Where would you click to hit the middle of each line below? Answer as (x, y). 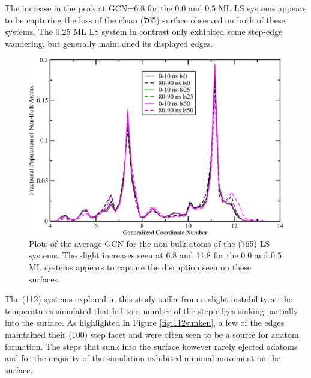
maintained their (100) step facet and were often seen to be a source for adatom (152, 334)
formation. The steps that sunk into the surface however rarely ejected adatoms (151, 346)
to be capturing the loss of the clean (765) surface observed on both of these (145, 20)
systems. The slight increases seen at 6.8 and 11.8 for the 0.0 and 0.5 (155, 255)
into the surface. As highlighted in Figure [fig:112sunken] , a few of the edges (145, 322)
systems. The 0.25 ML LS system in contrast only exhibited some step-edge (144, 32)
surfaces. (44, 279)
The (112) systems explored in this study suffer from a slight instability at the (149, 299)
